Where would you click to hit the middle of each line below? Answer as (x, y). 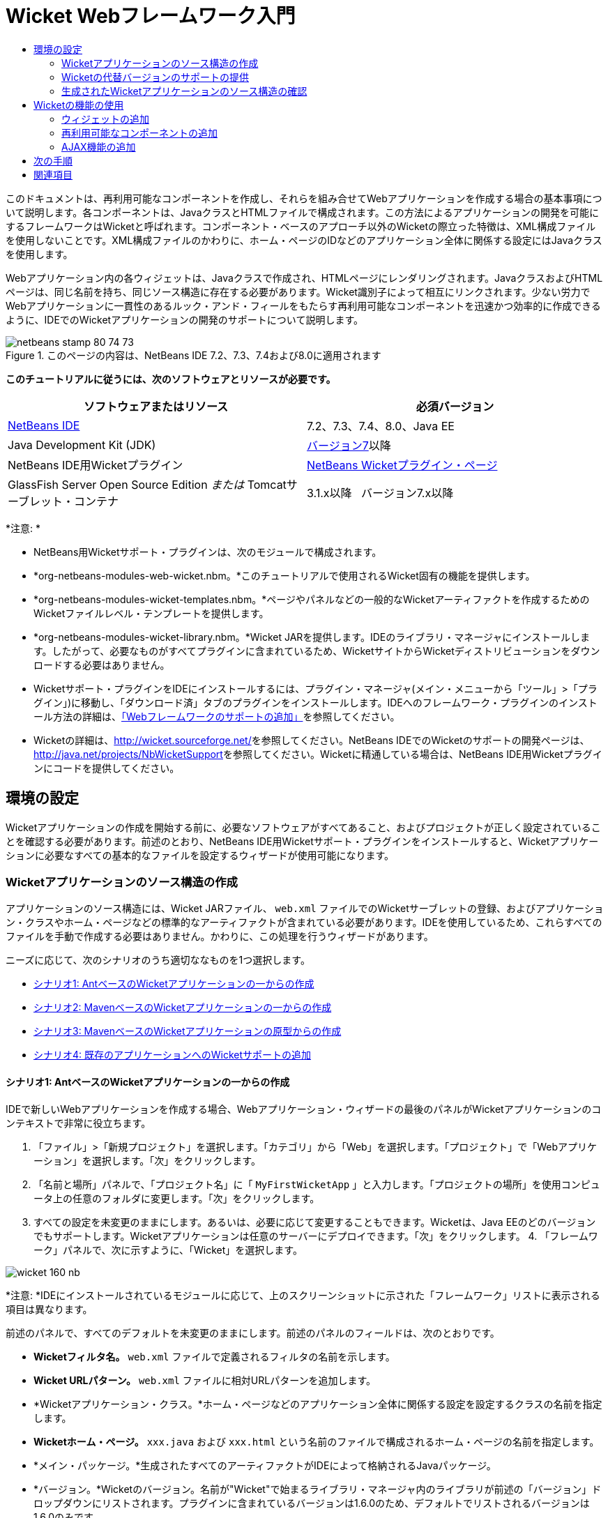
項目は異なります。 (49, 1309)
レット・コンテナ (74, 501)
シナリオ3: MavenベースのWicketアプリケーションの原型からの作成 (188, 1031)
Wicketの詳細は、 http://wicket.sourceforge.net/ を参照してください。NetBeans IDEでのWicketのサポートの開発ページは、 (312, 740)
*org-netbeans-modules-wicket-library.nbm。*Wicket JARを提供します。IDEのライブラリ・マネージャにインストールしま (312, 637)
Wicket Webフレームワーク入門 (151, 16)
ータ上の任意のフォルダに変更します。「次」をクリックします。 (177, 1198)
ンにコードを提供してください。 (107, 768)
